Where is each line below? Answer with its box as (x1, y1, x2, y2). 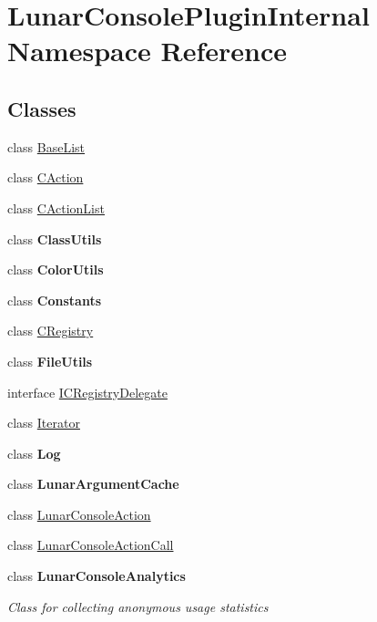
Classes (7, 94, 76, 122)
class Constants (7, 290, 101, 309)
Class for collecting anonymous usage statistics (7, 596, 269, 616)
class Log (7, 443, 61, 462)
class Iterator (7, 413, 80, 432)
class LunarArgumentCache (7, 474, 179, 493)
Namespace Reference (7, 32, 287, 69)
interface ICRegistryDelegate (7, 382, 168, 401)
